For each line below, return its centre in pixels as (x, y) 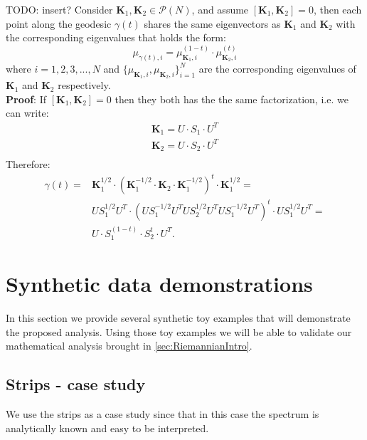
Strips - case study (76, 384)
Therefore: (28, 164)
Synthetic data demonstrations (159, 284)
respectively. (84, 85)
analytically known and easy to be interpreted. (107, 428)
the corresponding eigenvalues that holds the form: (116, 37)
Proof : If (26, 99)
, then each (337, 9)
